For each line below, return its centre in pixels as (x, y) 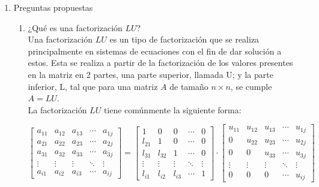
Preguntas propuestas (53, 7)
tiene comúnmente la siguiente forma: (172, 109)
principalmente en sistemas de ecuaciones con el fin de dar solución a (155, 51)
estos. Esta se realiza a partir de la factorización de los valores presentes (160, 63)
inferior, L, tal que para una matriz (93, 86)
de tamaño (189, 86)
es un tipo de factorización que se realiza (184, 39)
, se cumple (251, 86)
